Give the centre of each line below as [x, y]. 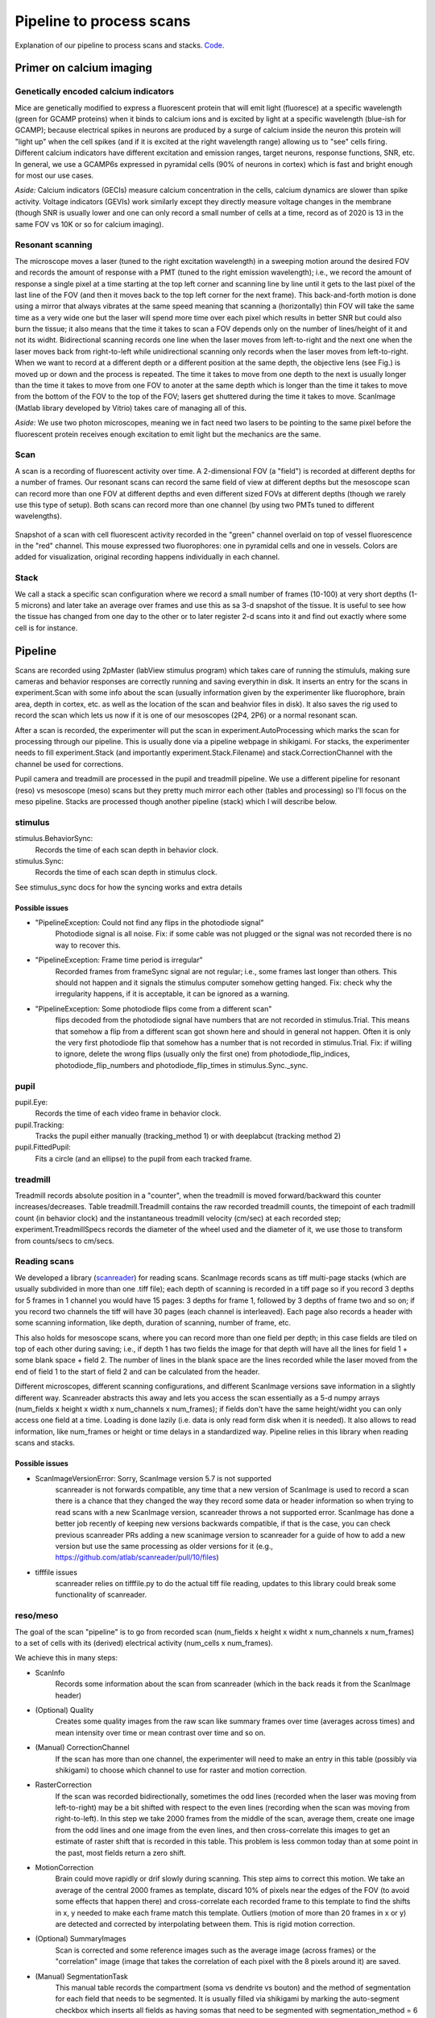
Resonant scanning [54, 245]
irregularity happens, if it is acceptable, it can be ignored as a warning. [172, 994]
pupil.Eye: [31, 1102]
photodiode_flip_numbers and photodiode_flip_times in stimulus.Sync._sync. [182, 1065]
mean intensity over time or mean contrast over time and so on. [160, 1732]
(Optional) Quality [64, 1710]
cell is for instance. [46, 628]
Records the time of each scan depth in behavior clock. [127, 850]
